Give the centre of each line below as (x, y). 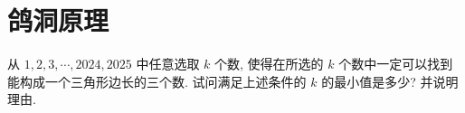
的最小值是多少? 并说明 (390, 81)
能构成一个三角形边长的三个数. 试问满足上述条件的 (157, 81)
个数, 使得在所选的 (269, 64)
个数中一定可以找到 (396, 64)
